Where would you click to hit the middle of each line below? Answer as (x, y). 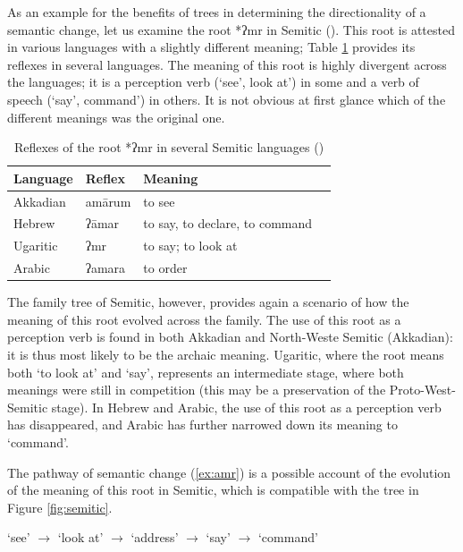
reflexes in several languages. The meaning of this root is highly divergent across (227, 64)
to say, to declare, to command (228, 223)
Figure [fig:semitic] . (60, 507)
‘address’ (155, 537)
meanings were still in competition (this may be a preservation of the (197, 390)
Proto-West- (422, 390)
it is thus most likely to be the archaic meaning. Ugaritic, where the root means (226, 354)
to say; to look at (190, 246)
